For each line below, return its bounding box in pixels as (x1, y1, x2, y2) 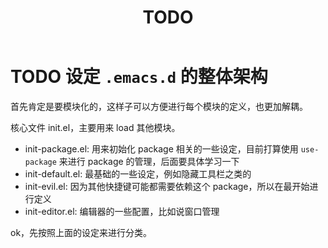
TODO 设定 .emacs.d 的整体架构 (10, 66, 268, 88)
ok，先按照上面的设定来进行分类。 (10, 226, 153, 238)
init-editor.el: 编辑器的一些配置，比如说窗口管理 (24, 205, 220, 217)
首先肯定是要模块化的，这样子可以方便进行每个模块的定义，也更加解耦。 (10, 100, 308, 112)
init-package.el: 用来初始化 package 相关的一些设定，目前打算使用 (24, 142, 299, 155)
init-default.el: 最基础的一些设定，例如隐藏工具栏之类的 (24, 167, 252, 180)
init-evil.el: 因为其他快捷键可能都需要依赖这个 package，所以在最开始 (24, 180, 310, 192)
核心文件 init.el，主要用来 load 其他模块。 (10, 121, 181, 133)
